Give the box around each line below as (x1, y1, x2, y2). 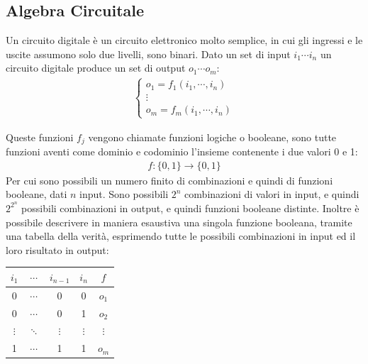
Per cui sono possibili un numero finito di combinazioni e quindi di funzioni (6, 172, 333, 187)
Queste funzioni (6, 129, 74, 144)
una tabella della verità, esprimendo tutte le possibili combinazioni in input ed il (6, 228, 356, 243)
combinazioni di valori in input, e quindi (184, 187, 359, 202)
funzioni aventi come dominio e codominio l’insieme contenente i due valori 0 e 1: (6, 144, 358, 159)
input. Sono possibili (79, 187, 169, 202)
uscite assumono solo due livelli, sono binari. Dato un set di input (6, 46, 291, 61)
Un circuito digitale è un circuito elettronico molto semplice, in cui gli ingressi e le (6, 33, 363, 48)
